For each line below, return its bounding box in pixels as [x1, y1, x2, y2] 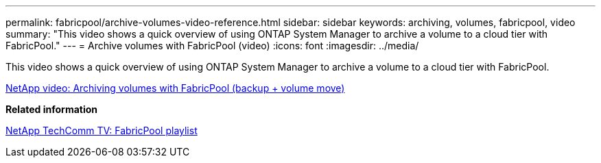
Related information [5, 103, 98, 115]
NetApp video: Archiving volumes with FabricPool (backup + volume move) [5, 82, 345, 94]
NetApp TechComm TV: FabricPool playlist [5, 125, 198, 136]
